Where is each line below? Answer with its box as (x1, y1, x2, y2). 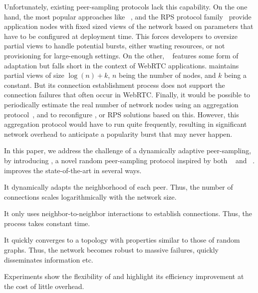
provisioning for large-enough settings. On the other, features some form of (4, 50, 239, 60)
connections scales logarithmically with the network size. (4, 191, 177, 202)
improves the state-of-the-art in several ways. (4, 165, 142, 175)
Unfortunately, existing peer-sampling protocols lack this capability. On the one (4, 1, 248, 11)
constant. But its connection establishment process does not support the (4, 79, 225, 90)
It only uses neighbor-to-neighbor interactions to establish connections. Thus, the (4, 208, 252, 219)
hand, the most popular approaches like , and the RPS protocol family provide (4, 11, 252, 21)
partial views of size (4, 70, 64, 80)
